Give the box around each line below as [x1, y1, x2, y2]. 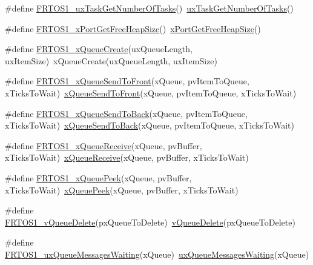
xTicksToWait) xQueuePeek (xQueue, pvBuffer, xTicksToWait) [5, 183, 239, 196]
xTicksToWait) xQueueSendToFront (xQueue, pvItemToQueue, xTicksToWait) [5, 86, 297, 99]
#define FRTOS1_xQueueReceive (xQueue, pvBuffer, [5, 139, 202, 152]
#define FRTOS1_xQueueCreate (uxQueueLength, [5, 42, 193, 55]
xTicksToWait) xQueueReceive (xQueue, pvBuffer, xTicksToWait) [5, 151, 249, 164]
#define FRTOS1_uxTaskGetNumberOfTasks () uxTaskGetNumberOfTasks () [5, 2, 294, 14]
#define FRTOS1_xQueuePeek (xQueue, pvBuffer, [5, 171, 192, 184]
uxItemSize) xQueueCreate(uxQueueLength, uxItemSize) [5, 54, 218, 67]
